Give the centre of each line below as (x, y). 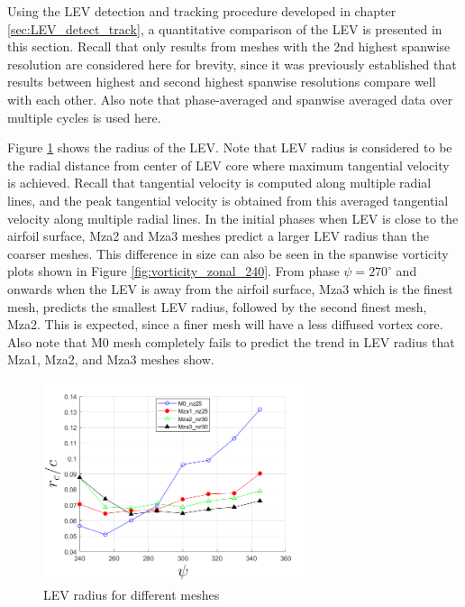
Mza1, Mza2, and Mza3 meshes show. (111, 359)
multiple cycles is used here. (84, 117)
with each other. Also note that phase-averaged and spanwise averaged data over (230, 99)
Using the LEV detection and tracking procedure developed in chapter (202, 11)
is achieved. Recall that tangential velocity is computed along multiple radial (219, 183)
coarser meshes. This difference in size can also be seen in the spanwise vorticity (228, 253)
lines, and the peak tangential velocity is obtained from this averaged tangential (228, 200)
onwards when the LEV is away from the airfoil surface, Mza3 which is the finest (230, 288)
